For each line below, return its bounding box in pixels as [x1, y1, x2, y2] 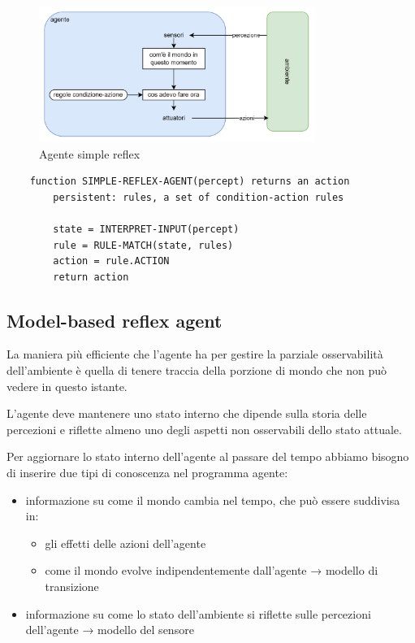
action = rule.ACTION [53, 255, 170, 267]
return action [53, 271, 129, 283]
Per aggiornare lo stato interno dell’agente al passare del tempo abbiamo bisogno [6, 448, 409, 465]
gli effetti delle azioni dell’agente [45, 534, 206, 551]
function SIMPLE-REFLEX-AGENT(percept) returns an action [29, 176, 350, 188]
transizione [45, 578, 99, 595]
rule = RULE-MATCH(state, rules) [53, 239, 234, 251]
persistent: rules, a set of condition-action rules [53, 191, 344, 203]
